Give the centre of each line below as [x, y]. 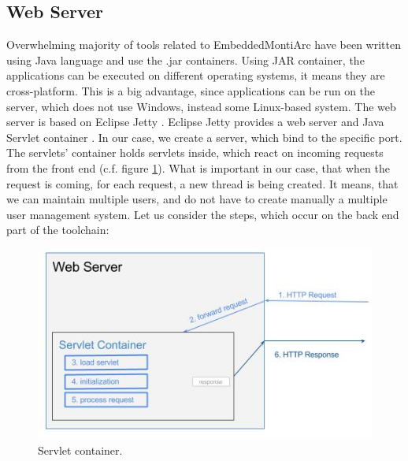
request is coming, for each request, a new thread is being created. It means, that [202, 183]
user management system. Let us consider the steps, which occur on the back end [203, 214]
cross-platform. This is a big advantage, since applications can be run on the [191, 90]
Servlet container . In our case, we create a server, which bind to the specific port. [204, 137]
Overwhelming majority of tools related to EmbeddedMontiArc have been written [204, 45]
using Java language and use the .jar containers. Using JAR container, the [185, 59]
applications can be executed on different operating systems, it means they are [196, 75]
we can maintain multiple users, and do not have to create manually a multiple [197, 199]
